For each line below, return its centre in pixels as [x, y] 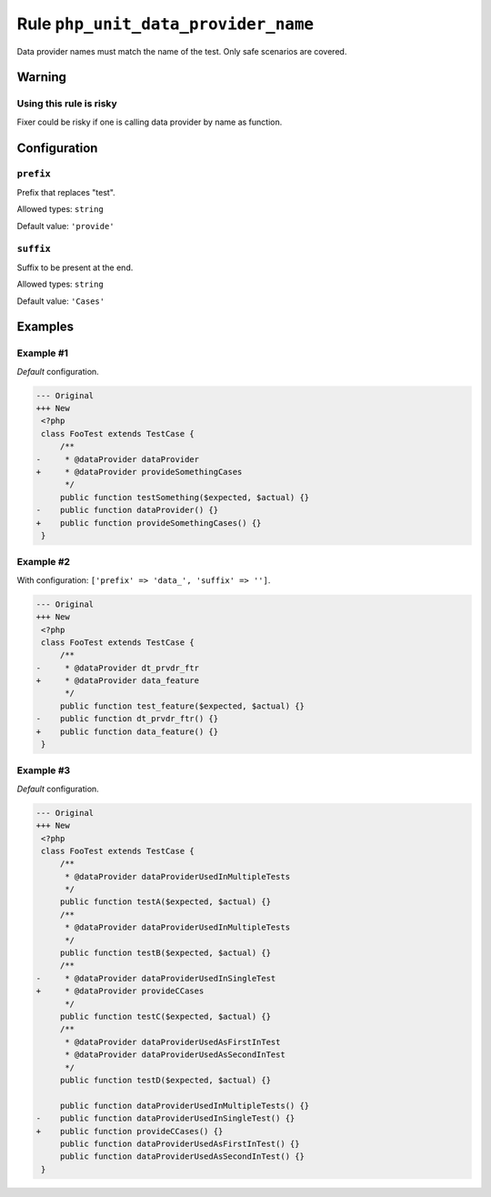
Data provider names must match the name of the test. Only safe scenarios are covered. [182, 51]
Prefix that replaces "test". [66, 192]
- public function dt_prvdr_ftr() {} [127, 719]
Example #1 [42, 353]
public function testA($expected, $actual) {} [165, 902]
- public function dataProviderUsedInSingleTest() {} [165, 1118]
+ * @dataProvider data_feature [118, 681]
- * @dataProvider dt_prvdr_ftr [118, 668]
